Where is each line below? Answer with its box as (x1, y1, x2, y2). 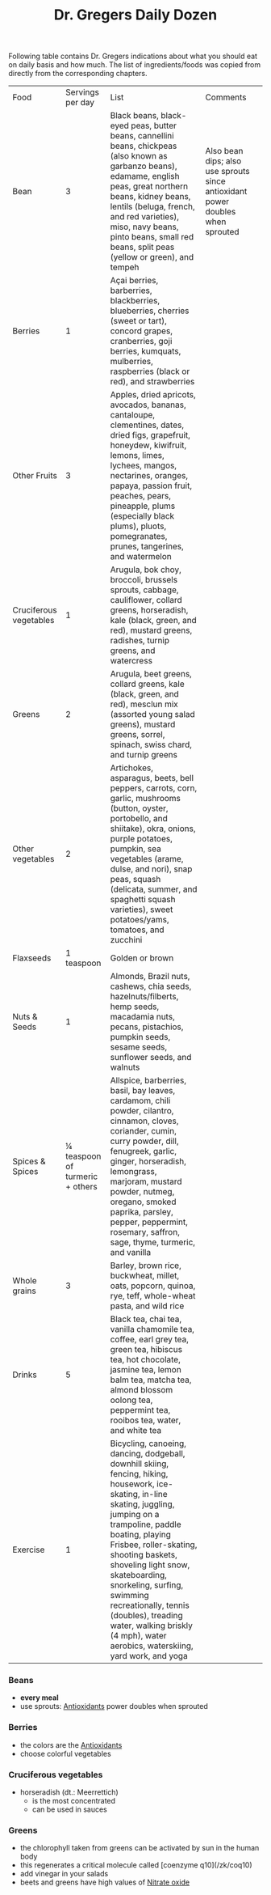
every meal (19, 1693, 59, 1702)
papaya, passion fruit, (110, 480, 192, 491)
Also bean (205, 146, 244, 157)
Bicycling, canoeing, (110, 1438, 187, 1449)
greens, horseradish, (110, 604, 189, 616)
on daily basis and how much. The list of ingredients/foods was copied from (8, 60, 261, 70)
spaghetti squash (110, 894, 176, 905)
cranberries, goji (110, 336, 173, 347)
